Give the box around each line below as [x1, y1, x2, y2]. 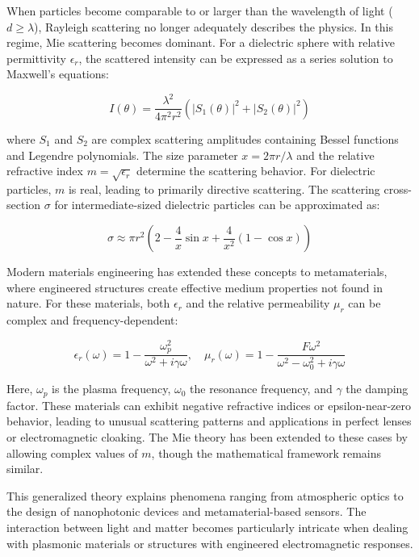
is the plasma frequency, [52, 380, 171, 397]
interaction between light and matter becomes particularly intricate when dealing [6, 518, 409, 535]
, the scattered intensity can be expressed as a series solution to [78, 49, 393, 66]
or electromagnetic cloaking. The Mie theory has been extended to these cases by [6, 428, 408, 445]
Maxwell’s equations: [6, 65, 109, 82]
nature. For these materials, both [6, 295, 170, 312]
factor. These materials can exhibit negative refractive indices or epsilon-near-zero [6, 396, 412, 413]
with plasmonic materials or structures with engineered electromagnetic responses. [6, 534, 413, 551]
